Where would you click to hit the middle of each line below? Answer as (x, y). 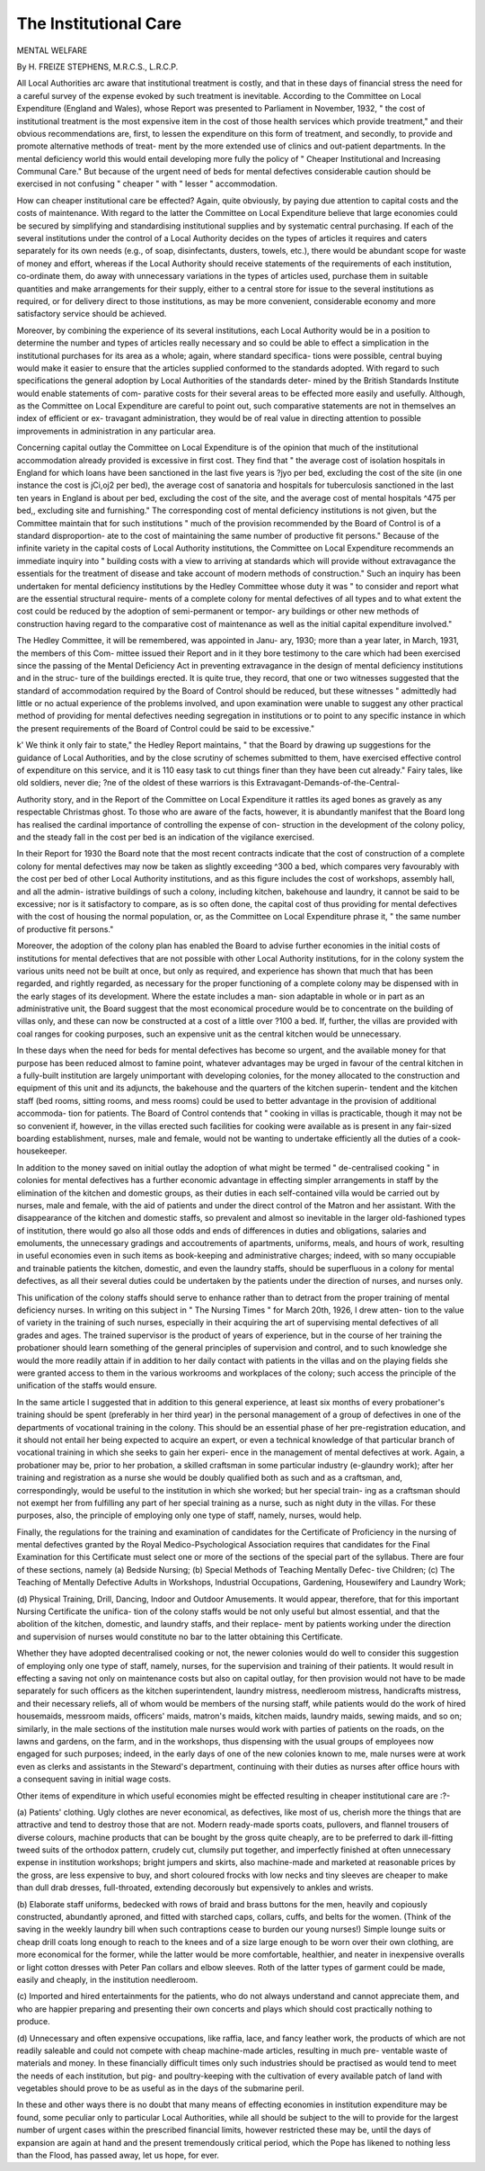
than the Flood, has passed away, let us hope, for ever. (118, 2156)
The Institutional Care (99, 23)
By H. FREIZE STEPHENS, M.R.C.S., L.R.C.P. (97, 67)
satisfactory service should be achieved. (92, 314)
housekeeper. (42, 1151)
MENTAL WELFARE (52, 50)
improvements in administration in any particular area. (116, 431)
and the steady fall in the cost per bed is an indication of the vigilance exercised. (165, 837)
